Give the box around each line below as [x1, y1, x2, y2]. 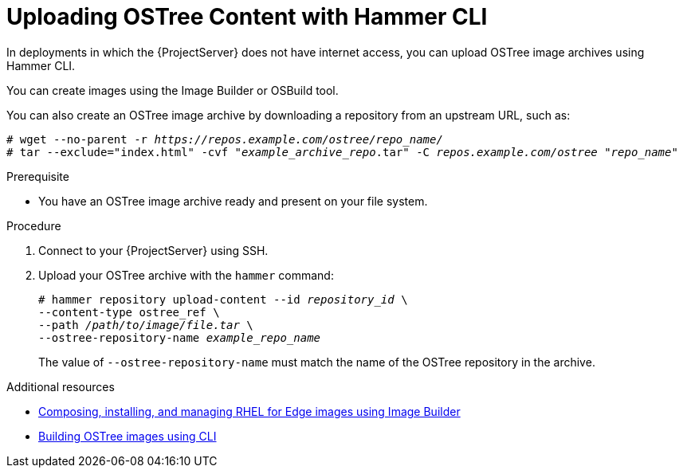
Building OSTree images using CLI [38, 429, 217, 443]
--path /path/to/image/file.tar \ [38, 318, 253, 331]
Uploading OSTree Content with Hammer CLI [6, 3, 488, 30]
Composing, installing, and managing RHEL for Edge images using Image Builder [38, 404, 461, 418]
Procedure [6, 218, 61, 233]
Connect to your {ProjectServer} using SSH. [38, 243, 269, 257]
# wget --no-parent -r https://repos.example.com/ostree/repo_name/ [6, 132, 443, 146]
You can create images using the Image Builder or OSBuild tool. [6, 83, 339, 97]
